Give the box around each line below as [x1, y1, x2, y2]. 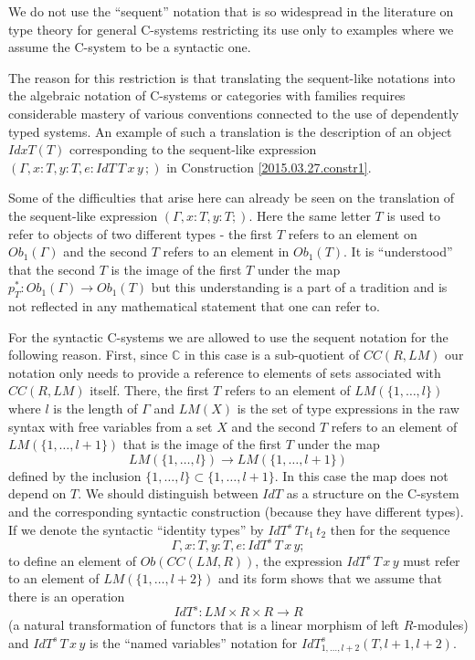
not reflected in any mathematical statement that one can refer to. [8, 297, 380, 316]
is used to [386, 205, 440, 225]
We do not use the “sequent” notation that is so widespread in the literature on [8, 2, 454, 20]
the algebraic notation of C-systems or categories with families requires [8, 86, 406, 105]
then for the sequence [330, 519, 450, 539]
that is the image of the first [122, 435, 282, 454]
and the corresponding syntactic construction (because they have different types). [8, 502, 464, 521]
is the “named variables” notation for [89, 633, 298, 652]
